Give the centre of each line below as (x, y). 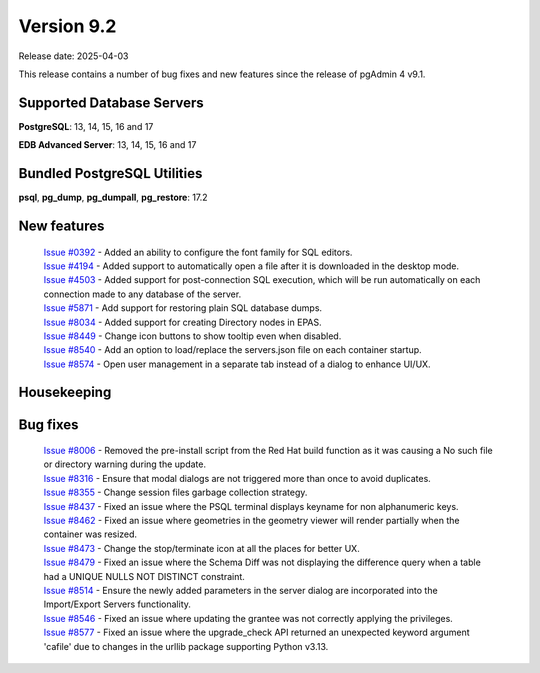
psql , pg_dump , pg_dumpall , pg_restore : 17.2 (113, 197)
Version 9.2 (67, 26)
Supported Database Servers (111, 102)
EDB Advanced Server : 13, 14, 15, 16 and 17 (107, 145)
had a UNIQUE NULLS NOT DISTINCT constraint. (144, 576)
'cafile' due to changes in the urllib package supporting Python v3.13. (186, 646)
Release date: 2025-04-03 (73, 56)
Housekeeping (65, 392)
